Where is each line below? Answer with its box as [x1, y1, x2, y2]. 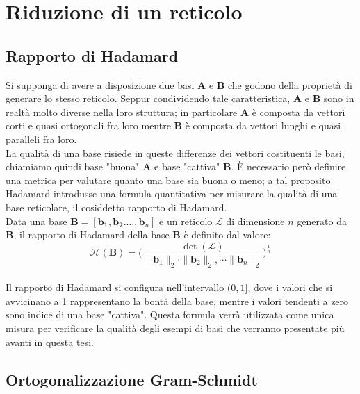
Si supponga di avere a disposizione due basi [6, 77, 195, 92]
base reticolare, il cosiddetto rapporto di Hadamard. [6, 199, 227, 214]
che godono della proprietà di [227, 77, 352, 92]
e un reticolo [159, 213, 213, 228]
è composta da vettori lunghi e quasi [185, 118, 341, 133]
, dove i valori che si [247, 280, 333, 295]
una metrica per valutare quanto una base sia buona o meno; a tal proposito [6, 172, 331, 187]
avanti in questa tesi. [6, 334, 94, 349]
